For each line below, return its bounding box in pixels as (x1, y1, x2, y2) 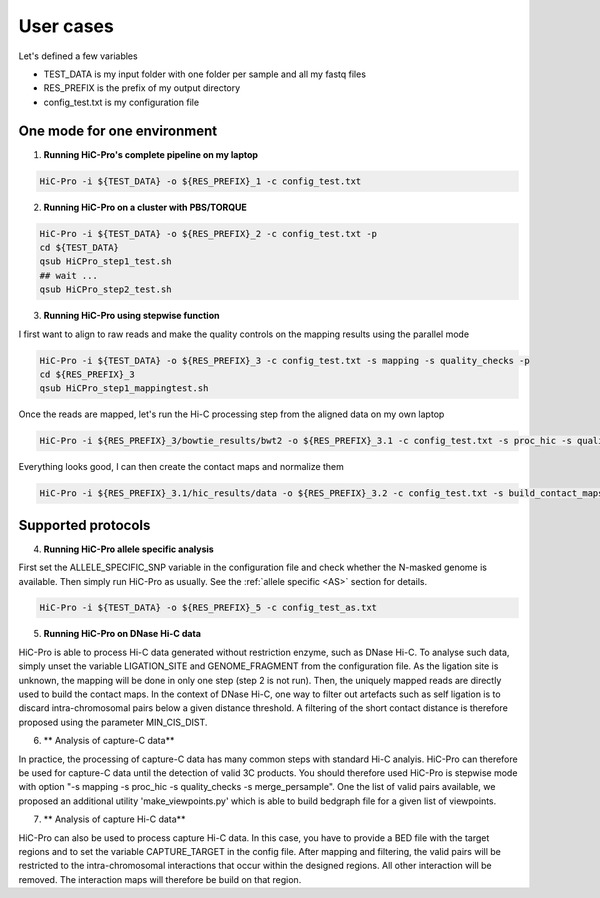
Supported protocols (18, 516, 151, 534)
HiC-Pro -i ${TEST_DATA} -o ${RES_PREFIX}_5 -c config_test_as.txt (39, 602, 378, 614)
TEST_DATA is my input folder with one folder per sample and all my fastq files (43, 68, 367, 80)
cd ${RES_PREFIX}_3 (39, 368, 135, 380)
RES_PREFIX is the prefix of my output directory (43, 82, 241, 94)
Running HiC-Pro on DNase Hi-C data (43, 628, 202, 640)
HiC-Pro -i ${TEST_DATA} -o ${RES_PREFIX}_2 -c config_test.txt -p (39, 228, 378, 239)
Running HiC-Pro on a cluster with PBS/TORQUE (43, 201, 247, 213)
